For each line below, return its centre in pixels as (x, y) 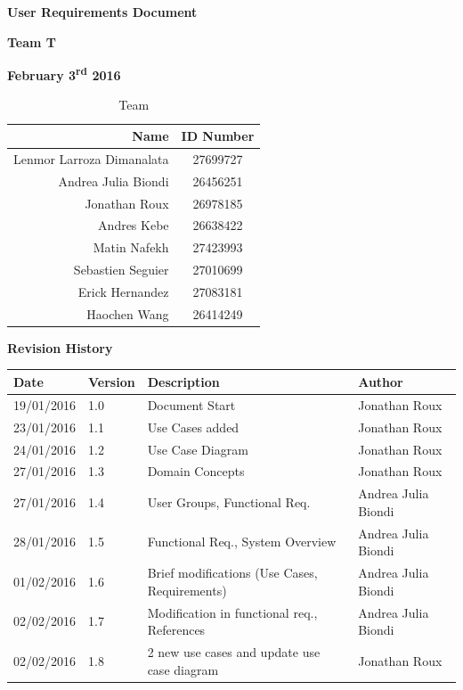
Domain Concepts (196, 471)
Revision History (60, 347)
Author (381, 381)
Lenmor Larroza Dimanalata (91, 158)
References (176, 630)
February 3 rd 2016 (64, 74)
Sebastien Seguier (121, 270)
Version (112, 381)
